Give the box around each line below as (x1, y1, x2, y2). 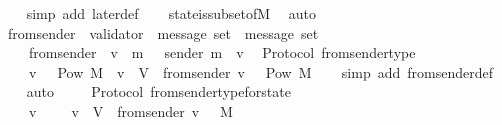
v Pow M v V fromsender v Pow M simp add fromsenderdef (28, 61, 493, 82)
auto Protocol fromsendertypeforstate (26, 81, 291, 102)
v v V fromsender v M (28, 100, 233, 121)
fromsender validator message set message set (7, 22, 319, 43)
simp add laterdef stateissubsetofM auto (26, 3, 317, 23)
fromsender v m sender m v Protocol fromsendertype (28, 42, 416, 63)
